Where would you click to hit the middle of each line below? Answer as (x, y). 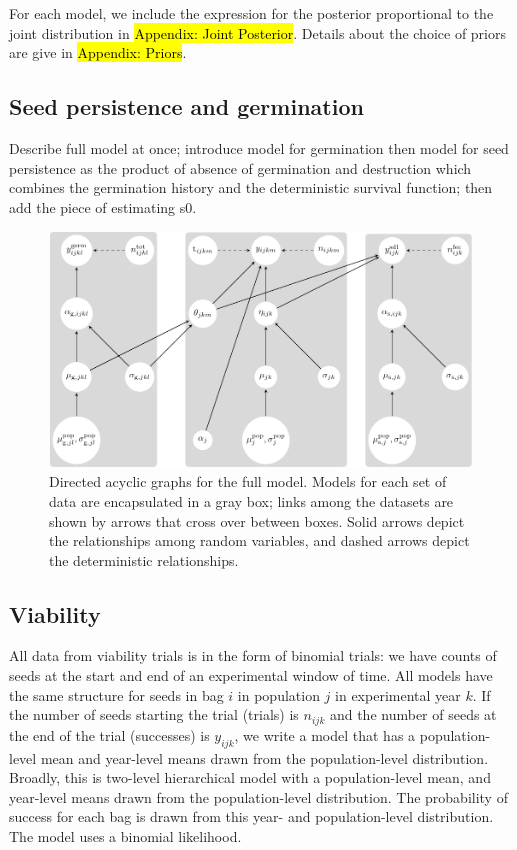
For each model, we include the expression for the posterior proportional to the (251, 13)
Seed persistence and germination (186, 106)
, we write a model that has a (325, 734)
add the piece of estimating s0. (103, 206)
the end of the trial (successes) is (109, 734)
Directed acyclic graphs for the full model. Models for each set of (248, 481)
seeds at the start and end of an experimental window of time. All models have (251, 675)
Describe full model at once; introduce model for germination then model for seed (259, 147)
